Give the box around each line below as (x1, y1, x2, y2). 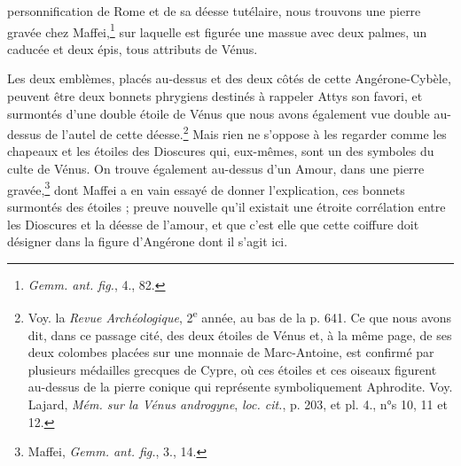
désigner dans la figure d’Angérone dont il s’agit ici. (7, 232, 288, 251)
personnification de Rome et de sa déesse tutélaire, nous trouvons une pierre (7, 2, 421, 19)
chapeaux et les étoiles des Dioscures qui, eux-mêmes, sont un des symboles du (7, 142, 434, 160)
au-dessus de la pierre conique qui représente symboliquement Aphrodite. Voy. (27, 377, 453, 396)
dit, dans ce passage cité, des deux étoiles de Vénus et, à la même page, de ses (27, 325, 452, 344)
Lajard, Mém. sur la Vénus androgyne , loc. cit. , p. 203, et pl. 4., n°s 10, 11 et (27, 394, 448, 413)
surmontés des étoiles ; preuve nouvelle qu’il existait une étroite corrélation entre (7, 197, 446, 215)
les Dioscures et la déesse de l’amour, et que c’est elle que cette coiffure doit (7, 214, 419, 233)
